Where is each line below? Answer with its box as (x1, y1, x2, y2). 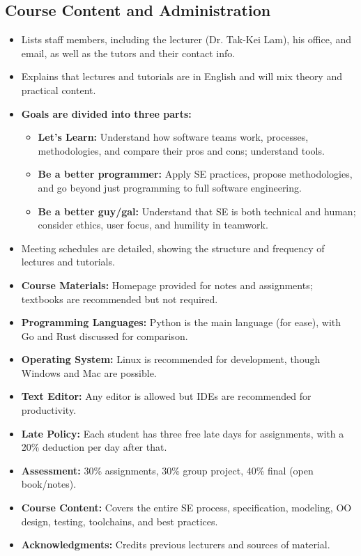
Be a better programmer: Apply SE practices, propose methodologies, (38, 167, 353, 181)
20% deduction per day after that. (21, 440, 167, 454)
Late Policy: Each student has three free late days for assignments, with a (21, 426, 344, 440)
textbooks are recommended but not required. (21, 291, 218, 306)
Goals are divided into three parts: (21, 106, 192, 121)
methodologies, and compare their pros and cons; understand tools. (38, 143, 325, 157)
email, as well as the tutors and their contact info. (21, 45, 236, 60)
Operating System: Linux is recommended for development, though (21, 352, 321, 366)
